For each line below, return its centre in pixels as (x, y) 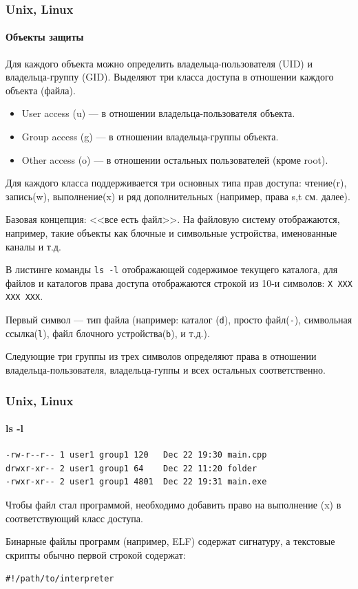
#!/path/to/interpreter (60, 579)
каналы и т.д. (33, 246)
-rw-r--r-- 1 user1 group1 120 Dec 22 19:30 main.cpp (136, 455)
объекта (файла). (41, 90)
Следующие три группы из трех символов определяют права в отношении (161, 356)
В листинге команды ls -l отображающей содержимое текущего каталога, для (172, 269)
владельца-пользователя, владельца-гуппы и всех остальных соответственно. (166, 370)
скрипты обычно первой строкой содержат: (96, 554)
